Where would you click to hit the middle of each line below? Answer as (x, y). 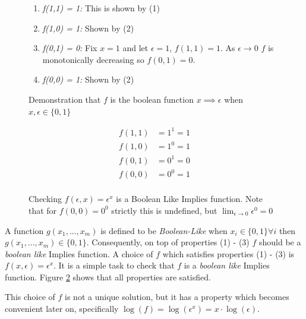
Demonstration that (65, 99)
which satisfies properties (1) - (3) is (228, 253)
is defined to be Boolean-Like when (164, 230)
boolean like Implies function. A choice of (79, 253)
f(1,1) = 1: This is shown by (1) (101, 8)
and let (135, 48)
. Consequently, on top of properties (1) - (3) (168, 242)
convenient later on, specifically (62, 309)
